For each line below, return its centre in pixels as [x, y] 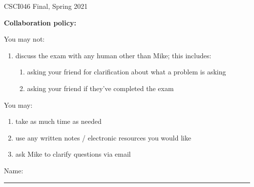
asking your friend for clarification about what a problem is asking [127, 72]
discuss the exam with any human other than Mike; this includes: [113, 55]
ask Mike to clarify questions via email [73, 154]
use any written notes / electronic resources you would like [103, 137]
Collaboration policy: [40, 22]
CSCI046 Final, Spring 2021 [46, 6]
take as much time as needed [58, 121]
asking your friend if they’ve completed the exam [100, 88]
